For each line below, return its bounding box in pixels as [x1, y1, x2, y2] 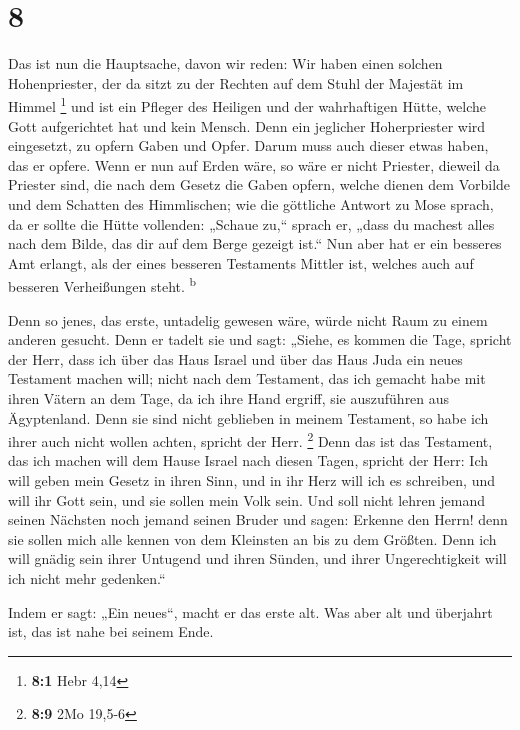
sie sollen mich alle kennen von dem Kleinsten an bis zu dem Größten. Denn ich [8, 528, 497, 549]
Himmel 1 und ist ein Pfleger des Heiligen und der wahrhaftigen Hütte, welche [8, 93, 487, 116]
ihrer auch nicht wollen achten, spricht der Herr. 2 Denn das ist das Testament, [8, 428, 493, 451]
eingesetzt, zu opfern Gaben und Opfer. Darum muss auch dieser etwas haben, [8, 135, 489, 156]
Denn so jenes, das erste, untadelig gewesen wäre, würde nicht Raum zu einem [8, 309, 488, 330]
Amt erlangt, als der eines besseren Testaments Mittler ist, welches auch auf [8, 252, 474, 273]
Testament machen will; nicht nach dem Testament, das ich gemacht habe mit [8, 368, 486, 389]
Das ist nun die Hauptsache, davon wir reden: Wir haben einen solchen [8, 53, 443, 74]
